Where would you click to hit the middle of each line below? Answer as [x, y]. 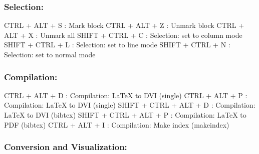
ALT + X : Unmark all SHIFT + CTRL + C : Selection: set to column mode [123, 35]
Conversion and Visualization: [66, 147]
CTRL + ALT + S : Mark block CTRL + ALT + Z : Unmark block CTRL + [124, 25]
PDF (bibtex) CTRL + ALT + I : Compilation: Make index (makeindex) [117, 124]
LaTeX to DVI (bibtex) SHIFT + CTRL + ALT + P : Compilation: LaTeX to [125, 115]
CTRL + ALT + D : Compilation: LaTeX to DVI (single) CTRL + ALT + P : [126, 95]
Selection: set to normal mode [50, 54]
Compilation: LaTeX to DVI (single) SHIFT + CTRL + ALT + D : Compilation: [130, 105]
